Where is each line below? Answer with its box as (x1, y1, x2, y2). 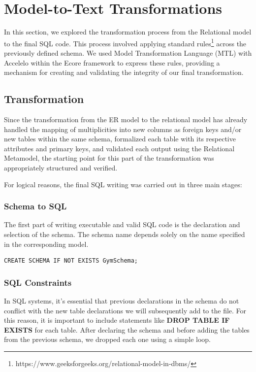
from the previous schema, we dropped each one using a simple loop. (4, 334, 211, 344)
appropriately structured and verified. (4, 162, 118, 172)
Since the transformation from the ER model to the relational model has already (4, 114, 248, 124)
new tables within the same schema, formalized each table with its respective (4, 134, 236, 144)
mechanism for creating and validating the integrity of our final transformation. (4, 67, 244, 77)
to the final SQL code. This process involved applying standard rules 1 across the (4, 36, 247, 48)
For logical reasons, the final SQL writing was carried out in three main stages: (4, 179, 242, 189)
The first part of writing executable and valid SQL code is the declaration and (4, 219, 240, 230)
